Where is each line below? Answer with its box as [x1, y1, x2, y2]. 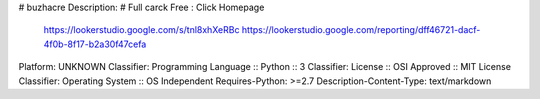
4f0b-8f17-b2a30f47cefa [43, 38, 147, 50]
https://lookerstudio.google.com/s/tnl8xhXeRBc [43, 24, 240, 36]
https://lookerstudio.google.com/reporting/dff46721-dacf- [241, 24, 481, 36]
